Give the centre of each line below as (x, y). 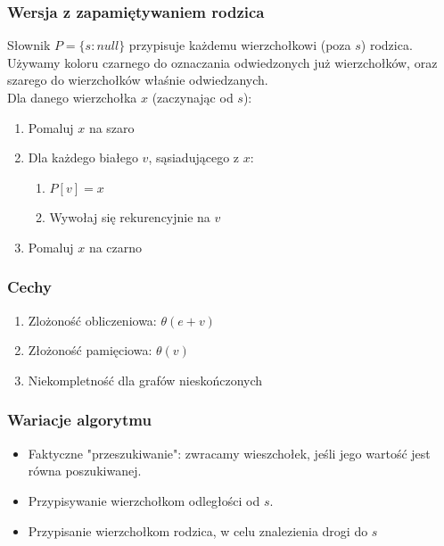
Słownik (29, 45)
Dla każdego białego (83, 157)
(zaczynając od (193, 97)
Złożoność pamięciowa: (90, 350)
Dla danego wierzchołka (72, 97)
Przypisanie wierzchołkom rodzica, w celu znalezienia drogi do (198, 530)
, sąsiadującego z (194, 157)
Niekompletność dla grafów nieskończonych (145, 380)
